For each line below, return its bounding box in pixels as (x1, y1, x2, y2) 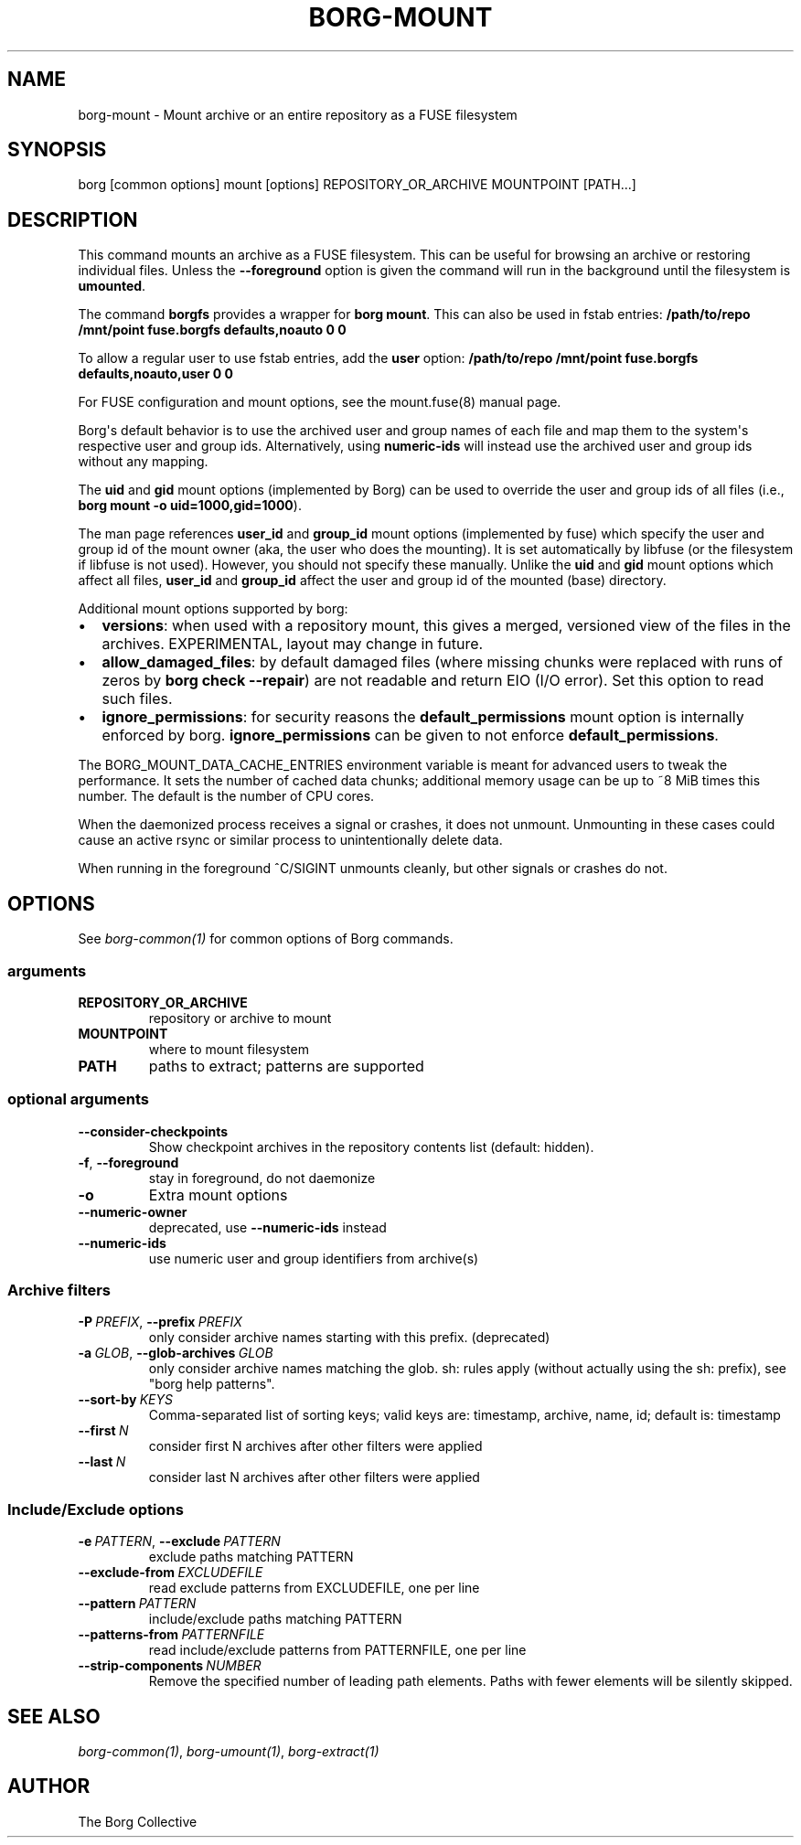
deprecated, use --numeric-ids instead (148, 1219, 387, 1235)
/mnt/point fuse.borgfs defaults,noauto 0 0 (78, 322, 347, 338)
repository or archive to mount (148, 1009, 332, 1026)
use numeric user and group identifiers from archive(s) (148, 1250, 479, 1266)
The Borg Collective (78, 1813, 198, 1829)
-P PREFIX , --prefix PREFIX (78, 1314, 242, 1330)
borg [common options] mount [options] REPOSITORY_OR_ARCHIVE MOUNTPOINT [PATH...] (78, 176, 636, 193)
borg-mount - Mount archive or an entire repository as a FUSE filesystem (78, 106, 518, 123)
